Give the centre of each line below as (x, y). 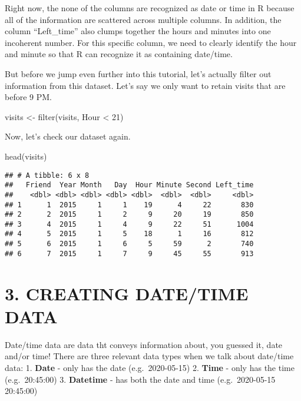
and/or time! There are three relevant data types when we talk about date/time (149, 356)
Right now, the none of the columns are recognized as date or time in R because (150, 8)
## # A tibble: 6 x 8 (47, 175)
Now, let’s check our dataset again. (68, 136)
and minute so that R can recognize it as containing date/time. (119, 54)
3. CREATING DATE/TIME (127, 293)
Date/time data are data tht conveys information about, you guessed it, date (144, 344)
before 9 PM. (28, 97)
